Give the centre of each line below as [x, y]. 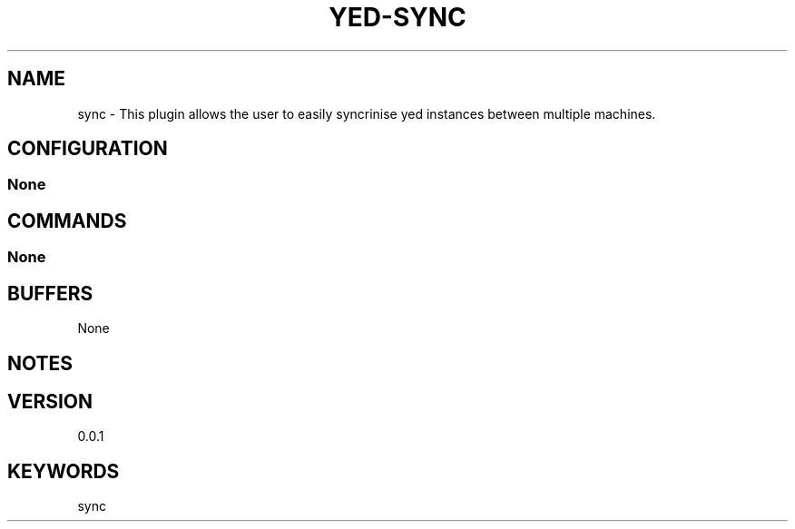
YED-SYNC [397, 17]
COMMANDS [67, 220]
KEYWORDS [64, 471]
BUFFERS [50, 293]
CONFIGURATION [88, 149]
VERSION [50, 401]
